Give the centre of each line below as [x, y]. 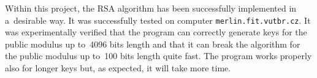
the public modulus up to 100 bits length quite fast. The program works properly [158, 56]
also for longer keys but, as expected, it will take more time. [118, 68]
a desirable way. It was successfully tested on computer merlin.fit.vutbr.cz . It [158, 20]
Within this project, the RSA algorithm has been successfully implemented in [151, 8]
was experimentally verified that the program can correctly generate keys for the [156, 32]
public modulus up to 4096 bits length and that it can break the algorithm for [153, 44]
